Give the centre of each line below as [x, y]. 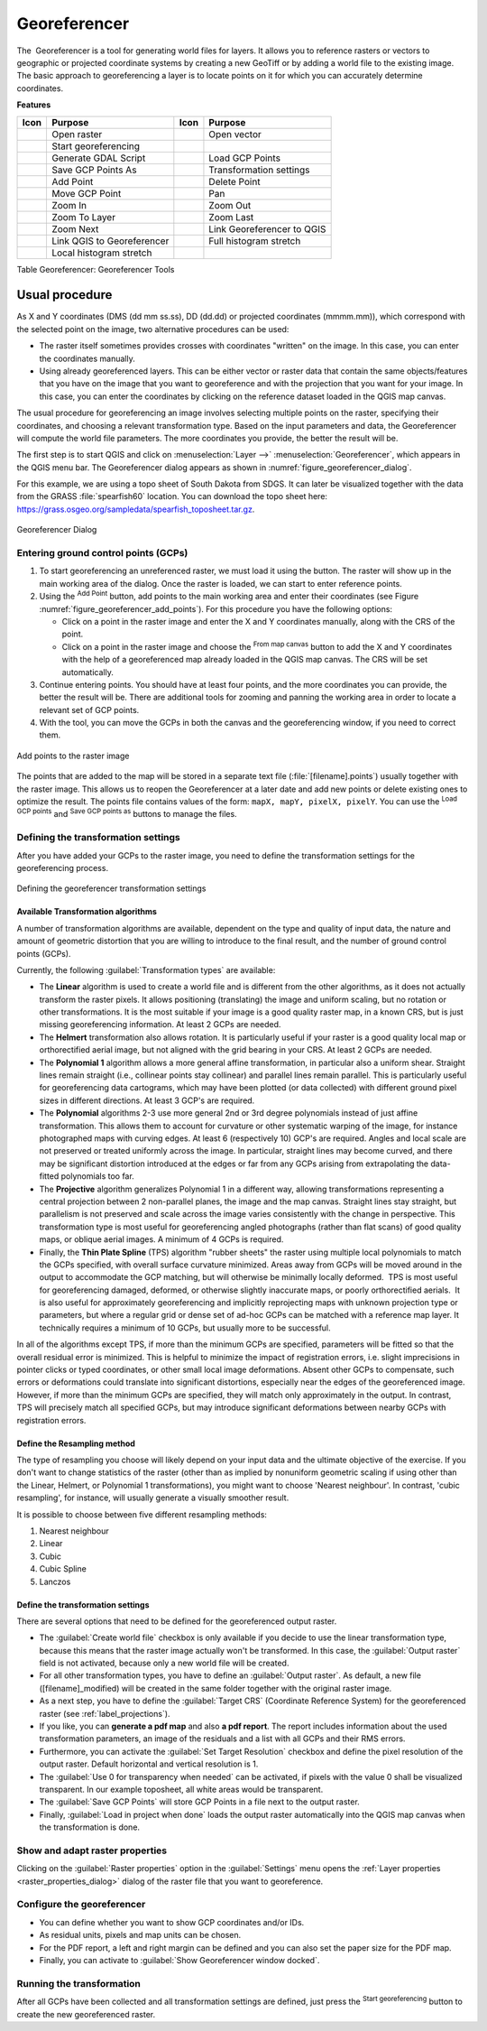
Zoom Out [230, 205]
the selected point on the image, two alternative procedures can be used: [153, 329]
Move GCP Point [86, 193]
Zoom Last [231, 217]
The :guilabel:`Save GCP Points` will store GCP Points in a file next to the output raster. [199, 1802]
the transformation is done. [89, 1827]
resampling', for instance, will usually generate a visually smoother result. [153, 1498]
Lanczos [55, 1581]
